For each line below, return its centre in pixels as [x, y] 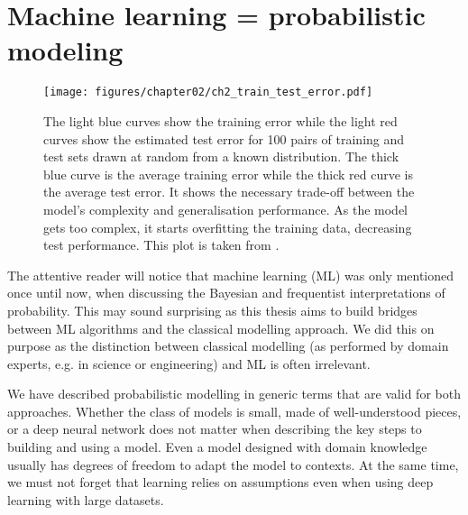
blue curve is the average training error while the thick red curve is [228, 174]
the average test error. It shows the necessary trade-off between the [229, 192]
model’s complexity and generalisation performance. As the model [226, 209]
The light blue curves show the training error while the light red [220, 120]
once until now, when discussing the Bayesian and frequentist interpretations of [226, 293]
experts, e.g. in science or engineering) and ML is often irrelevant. [189, 363]
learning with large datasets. [86, 499]
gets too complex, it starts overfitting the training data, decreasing [228, 227]
